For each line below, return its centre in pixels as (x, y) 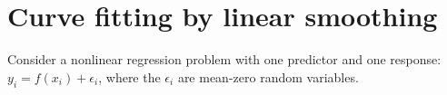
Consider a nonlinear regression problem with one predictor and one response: (224, 59)
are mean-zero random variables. (268, 76)
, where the (129, 76)
